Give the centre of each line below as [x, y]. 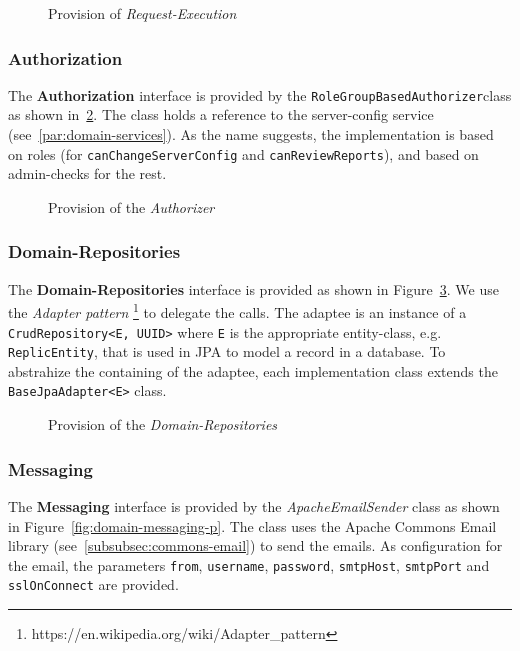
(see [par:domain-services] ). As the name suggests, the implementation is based [251, 134]
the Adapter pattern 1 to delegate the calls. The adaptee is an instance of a [237, 310]
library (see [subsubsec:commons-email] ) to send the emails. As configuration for [255, 545]
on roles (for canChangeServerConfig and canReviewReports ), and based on [243, 153]
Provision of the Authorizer [131, 206]
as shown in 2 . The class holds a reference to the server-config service [221, 114]
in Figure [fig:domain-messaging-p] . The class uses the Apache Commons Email [252, 525]
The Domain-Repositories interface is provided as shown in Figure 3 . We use [253, 288]
